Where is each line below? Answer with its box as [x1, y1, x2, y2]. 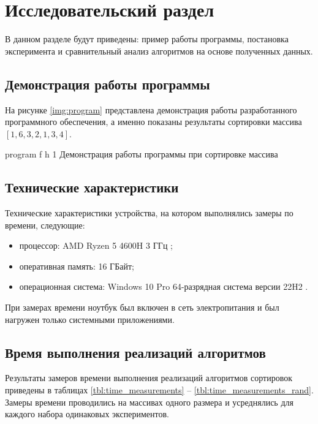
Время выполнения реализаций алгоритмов [5, 343, 266, 362]
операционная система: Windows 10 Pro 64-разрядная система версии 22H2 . [19, 280, 308, 293]
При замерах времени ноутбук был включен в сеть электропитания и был [5, 301, 279, 314]
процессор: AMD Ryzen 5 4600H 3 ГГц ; [19, 239, 173, 252]
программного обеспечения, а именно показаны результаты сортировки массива [5, 115, 302, 128]
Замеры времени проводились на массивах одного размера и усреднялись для [5, 395, 293, 408]
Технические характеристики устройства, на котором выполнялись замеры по [5, 206, 293, 219]
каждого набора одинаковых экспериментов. [5, 407, 169, 420]
